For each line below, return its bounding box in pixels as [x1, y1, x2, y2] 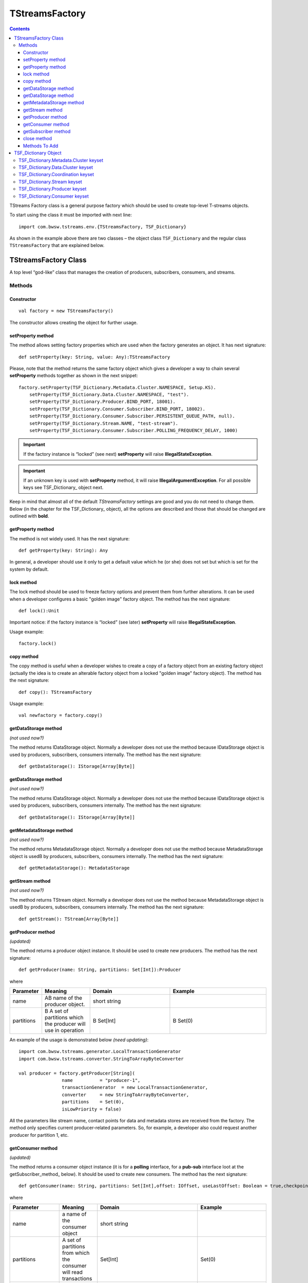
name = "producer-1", [62, 1077, 141, 1083]
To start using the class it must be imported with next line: [9, 212, 132, 218]
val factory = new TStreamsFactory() [18, 308, 114, 314]
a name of [62, 1211, 87, 1218]
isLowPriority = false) [62, 1106, 122, 1112]
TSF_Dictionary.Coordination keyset [18, 171, 94, 178]
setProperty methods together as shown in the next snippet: [9, 373, 138, 379]
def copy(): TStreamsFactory [18, 689, 92, 695]
